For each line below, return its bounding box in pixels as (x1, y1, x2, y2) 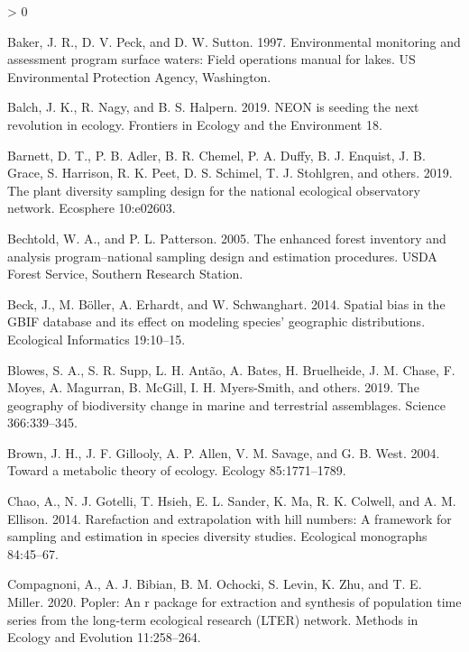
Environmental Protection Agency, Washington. (7, 67, 271, 86)
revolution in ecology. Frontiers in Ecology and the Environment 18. (7, 115, 382, 133)
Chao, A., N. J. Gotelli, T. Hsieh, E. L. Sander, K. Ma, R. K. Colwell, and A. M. (7, 491, 456, 510)
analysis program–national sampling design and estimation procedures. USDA (7, 246, 437, 265)
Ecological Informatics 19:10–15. (7, 329, 186, 348)
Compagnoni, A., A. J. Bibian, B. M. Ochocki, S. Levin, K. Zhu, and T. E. (7, 574, 422, 593)
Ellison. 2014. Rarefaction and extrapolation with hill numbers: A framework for (7, 509, 452, 528)
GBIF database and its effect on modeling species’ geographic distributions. (7, 312, 426, 331)
